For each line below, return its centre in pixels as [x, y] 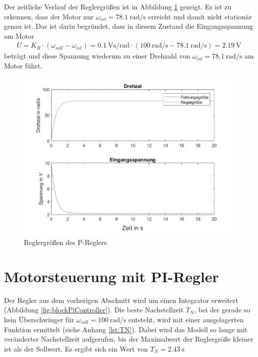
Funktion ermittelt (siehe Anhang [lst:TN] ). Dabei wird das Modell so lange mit [126, 329]
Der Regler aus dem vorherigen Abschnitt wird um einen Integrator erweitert [121, 300]
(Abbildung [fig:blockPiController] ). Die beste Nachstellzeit [94, 310]
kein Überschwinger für [39, 319]
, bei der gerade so [222, 310]
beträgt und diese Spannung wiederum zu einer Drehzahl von [97, 56]
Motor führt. [23, 65]
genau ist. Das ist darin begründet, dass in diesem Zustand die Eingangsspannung [129, 26]
